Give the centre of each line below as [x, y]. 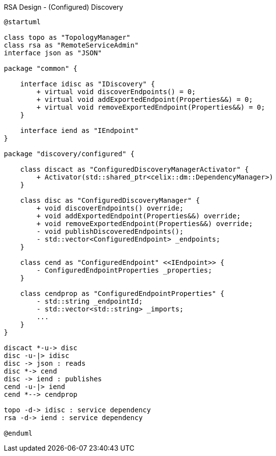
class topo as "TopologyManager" [67, 37]
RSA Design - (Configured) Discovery [64, 7]
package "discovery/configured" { [69, 154]
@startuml [22, 22]
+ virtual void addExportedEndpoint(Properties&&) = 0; [145, 99]
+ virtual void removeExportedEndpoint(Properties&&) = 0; [151, 107]
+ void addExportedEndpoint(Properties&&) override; [138, 216]
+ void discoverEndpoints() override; [110, 208]
